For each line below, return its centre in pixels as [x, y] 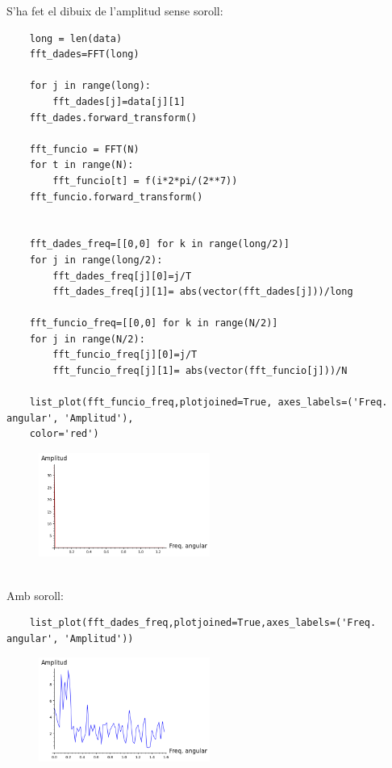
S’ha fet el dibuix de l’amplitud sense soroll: [115, 10]
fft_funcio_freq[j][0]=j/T [125, 355]
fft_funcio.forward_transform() [116, 197]
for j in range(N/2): [87, 339]
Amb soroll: [35, 595]
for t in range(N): [81, 165]
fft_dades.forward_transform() [113, 118]
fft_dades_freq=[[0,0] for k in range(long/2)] [159, 244]
